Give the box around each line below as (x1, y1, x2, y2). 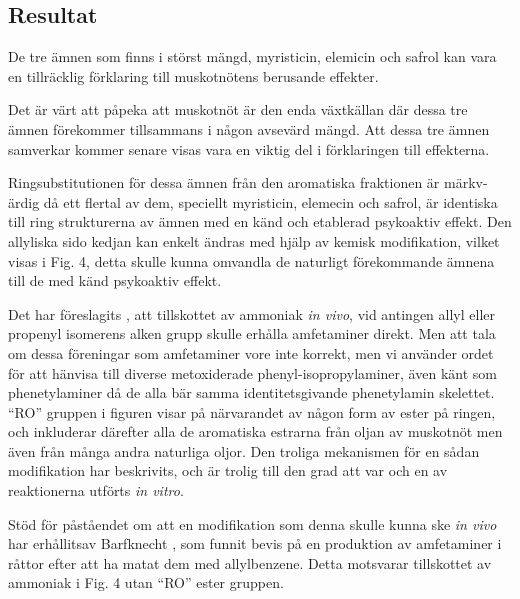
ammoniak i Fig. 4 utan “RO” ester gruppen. (8, 572, 284, 593)
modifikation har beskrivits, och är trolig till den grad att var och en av (8, 460, 448, 481)
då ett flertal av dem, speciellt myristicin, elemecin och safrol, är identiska (43, 191, 498, 212)
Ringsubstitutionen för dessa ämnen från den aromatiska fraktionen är (8, 172, 440, 193)
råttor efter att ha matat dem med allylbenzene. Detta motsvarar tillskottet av (8, 552, 492, 573)
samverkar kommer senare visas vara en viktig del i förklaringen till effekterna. (8, 138, 490, 159)
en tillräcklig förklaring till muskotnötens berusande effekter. (8, 65, 379, 86)
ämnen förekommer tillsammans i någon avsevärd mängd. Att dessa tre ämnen (8, 118, 490, 139)
